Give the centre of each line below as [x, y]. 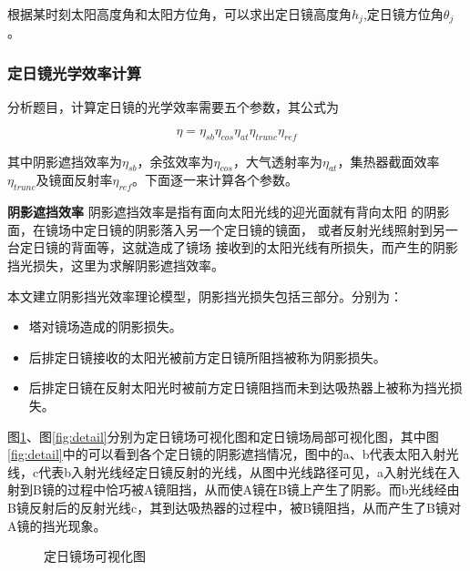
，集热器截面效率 [388, 161]
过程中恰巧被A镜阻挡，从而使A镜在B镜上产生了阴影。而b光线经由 [263, 489]
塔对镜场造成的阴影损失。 [105, 326]
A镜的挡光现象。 [57, 525]
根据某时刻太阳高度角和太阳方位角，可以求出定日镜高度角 [179, 14]
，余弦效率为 [175, 161]
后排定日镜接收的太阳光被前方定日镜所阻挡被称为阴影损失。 [207, 357]
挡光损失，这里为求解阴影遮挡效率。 [116, 265]
